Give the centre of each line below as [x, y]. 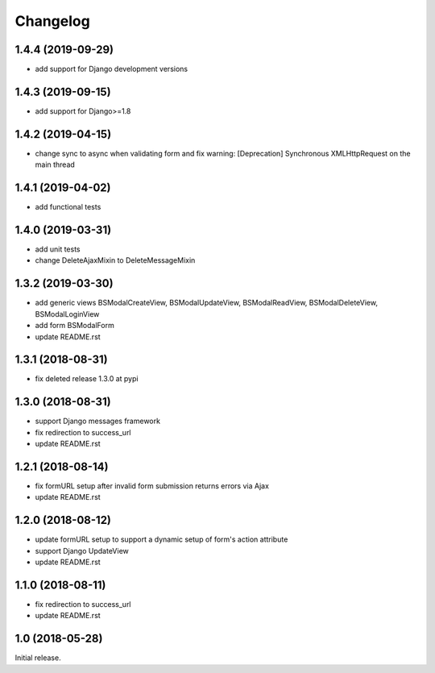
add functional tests [68, 207]
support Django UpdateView [82, 550]
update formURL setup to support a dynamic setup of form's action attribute [162, 539]
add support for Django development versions [112, 69]
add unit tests [58, 249]
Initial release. [38, 658]
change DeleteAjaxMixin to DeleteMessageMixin [115, 260]
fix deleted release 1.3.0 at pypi [87, 379]
